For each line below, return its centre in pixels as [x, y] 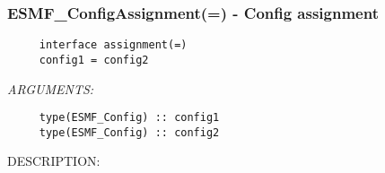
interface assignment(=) [113, 45]
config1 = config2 [94, 60]
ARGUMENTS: [51, 88]
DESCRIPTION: [54, 161]
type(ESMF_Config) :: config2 [129, 132]
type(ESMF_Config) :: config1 [129, 118]
